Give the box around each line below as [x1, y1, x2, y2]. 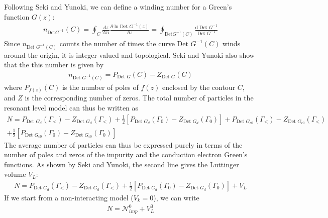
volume [4, 169, 26, 179]
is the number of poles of [62, 81, 139, 92]
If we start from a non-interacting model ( [4, 192, 134, 203]
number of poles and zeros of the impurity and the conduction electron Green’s [4, 149, 248, 160]
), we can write [153, 192, 199, 203]
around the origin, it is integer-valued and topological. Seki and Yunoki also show [4, 49, 255, 60]
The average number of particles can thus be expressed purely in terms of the [4, 139, 243, 150]
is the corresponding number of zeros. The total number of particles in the [25, 92, 254, 103]
